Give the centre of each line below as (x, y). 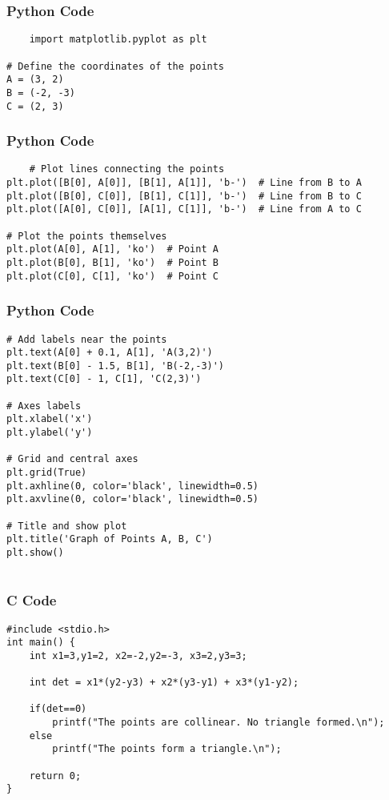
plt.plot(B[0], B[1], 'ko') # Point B (112, 262)
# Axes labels (44, 406)
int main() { (41, 643)
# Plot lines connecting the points (127, 169)
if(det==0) (58, 709)
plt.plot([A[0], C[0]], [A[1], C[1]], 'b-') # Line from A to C (184, 209)
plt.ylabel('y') (50, 433)
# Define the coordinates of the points (116, 66)
